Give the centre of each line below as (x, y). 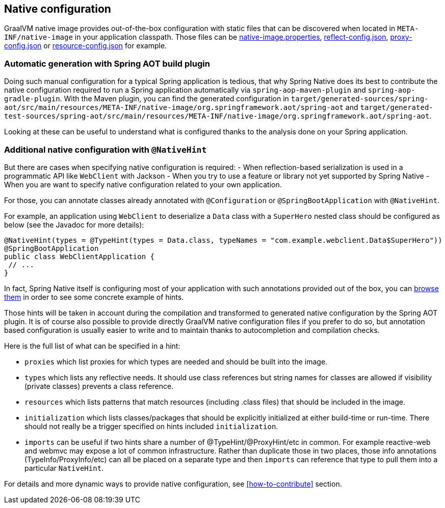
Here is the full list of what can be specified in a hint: (92, 346)
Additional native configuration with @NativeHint (106, 149)
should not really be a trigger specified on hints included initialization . (151, 426)
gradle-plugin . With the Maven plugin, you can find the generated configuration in (147, 99)
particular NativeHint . (64, 468)
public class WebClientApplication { (80, 256)
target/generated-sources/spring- (360, 99)
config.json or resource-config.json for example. (86, 46)
